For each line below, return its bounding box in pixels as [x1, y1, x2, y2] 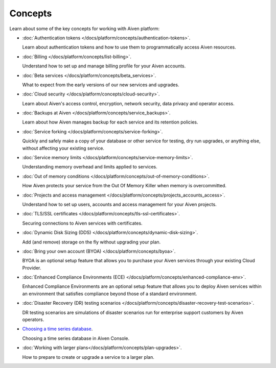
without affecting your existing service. [22, 145, 105, 151]
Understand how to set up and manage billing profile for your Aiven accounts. [22, 63, 186, 69]
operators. [22, 316, 44, 323]
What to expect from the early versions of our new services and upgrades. [22, 82, 179, 88]
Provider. [22, 264, 41, 271]
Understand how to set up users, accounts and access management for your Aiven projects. [22, 201, 217, 207]
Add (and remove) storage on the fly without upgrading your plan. [22, 239, 161, 245]
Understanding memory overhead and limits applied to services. [22, 164, 158, 170]
